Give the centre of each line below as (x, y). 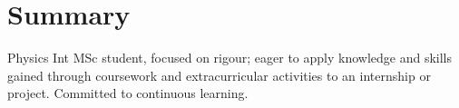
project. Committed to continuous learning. (128, 93)
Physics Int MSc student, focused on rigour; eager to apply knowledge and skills (230, 58)
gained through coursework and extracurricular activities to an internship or (219, 75)
